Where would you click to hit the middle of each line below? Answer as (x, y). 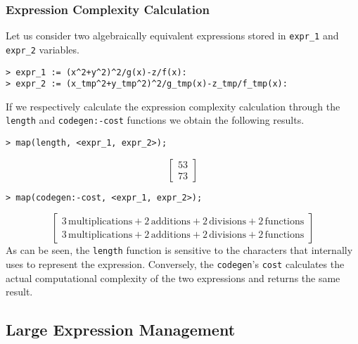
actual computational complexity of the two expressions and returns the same (173, 278)
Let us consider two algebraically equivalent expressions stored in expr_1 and (172, 36)
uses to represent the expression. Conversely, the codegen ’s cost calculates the (175, 264)
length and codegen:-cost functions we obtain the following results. (155, 120)
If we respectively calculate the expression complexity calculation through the (173, 106)
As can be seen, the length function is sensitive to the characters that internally (179, 250)
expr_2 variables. (43, 49)
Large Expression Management (121, 330)
